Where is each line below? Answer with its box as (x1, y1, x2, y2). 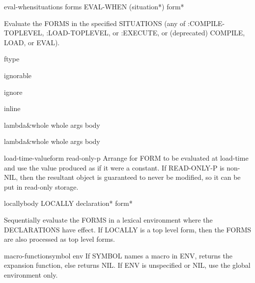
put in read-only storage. (4, 181, 79, 192)
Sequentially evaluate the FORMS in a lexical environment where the (4, 214, 213, 225)
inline (4, 103, 21, 113)
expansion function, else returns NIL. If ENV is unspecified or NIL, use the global (4, 260, 251, 270)
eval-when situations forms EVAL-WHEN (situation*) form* (4, 1, 184, 11)
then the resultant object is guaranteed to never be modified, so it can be (20, 172, 241, 182)
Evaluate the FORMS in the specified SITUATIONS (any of (4, 18, 186, 28)
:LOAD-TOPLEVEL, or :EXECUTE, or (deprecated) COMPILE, (46, 28, 245, 38)
